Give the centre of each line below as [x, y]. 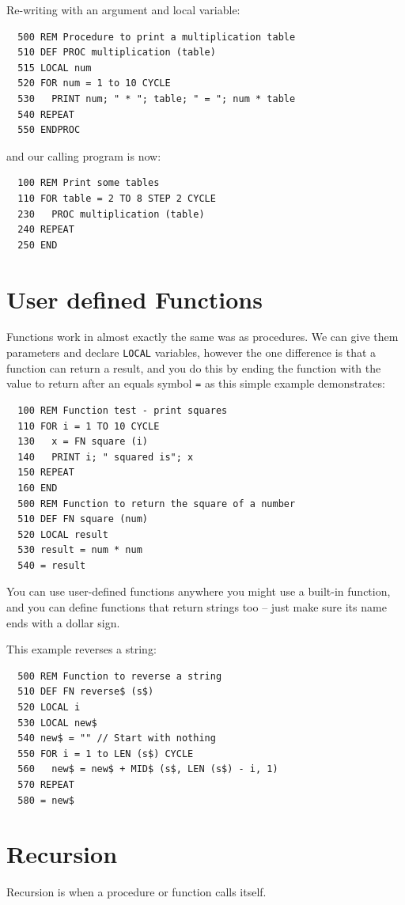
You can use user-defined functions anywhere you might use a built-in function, [199, 591]
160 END [38, 488]
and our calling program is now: [84, 155]
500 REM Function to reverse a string [120, 676]
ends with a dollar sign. [63, 622]
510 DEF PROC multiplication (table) [117, 53]
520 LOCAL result [63, 534]
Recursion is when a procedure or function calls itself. [136, 892]
